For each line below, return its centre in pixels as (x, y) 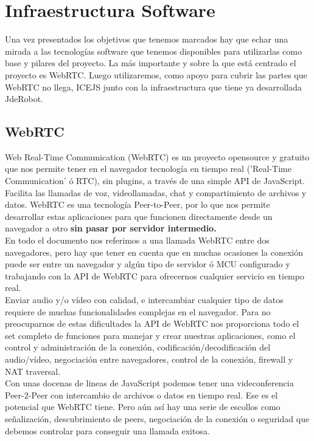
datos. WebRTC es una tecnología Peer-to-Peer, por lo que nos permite (138, 204)
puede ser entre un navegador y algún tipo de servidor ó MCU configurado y (148, 264)
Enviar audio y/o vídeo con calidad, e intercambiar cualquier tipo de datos (144, 300)
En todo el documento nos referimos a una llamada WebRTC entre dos (137, 240)
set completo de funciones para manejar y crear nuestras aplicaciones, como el (150, 335)
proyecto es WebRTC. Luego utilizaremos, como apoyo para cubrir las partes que (156, 74)
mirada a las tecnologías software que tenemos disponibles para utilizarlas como (153, 51)
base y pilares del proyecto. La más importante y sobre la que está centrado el (151, 63)
